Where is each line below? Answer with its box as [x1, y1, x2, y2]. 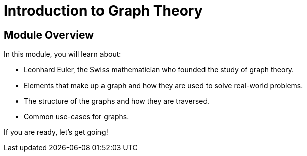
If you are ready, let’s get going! [4, 128, 108, 137]
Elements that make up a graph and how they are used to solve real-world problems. [24, 81, 303, 90]
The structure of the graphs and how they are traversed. [24, 97, 210, 106]
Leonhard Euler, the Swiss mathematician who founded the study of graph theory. [24, 65, 294, 74]
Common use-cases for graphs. [24, 112, 129, 121]
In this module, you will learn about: [4, 50, 121, 59]
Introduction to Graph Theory [4, 2, 203, 19]
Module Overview [4, 28, 94, 41]
